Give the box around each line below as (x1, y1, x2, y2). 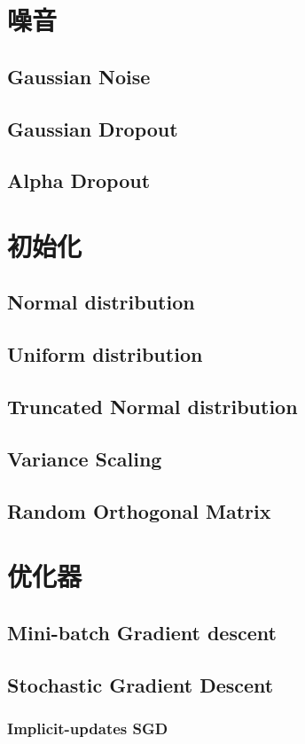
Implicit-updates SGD (7, 717, 168, 739)
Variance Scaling (7, 444, 162, 472)
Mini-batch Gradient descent (7, 618, 277, 646)
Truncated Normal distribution (7, 393, 298, 420)
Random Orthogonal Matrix (7, 497, 271, 524)
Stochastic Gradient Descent (7, 670, 274, 698)
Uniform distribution (7, 341, 203, 368)
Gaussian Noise (7, 62, 151, 90)
